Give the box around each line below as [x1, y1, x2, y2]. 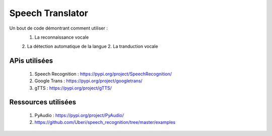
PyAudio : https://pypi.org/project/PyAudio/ [34, 112, 124, 118]
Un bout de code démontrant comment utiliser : [9, 25, 108, 31]
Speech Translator [9, 8, 88, 19]
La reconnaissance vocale [34, 34, 89, 40]
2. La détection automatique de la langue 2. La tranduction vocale [22, 43, 158, 50]
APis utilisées [9, 57, 53, 65]
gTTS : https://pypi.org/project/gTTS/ [34, 85, 112, 91]
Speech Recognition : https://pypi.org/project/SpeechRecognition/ [34, 71, 172, 77]
